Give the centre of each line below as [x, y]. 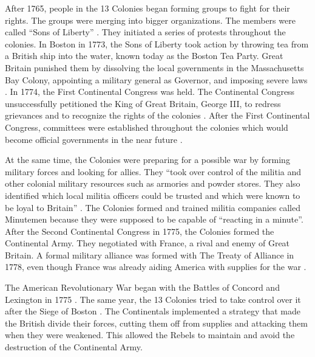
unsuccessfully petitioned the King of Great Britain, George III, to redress [143, 103]
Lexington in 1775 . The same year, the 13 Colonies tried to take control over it [153, 299]
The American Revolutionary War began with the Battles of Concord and [142, 287]
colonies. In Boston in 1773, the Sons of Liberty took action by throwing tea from [157, 43]
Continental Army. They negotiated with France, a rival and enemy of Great [147, 243]
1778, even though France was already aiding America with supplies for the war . [156, 267]
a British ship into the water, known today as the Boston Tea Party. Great [144, 56]
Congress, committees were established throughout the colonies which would [147, 127]
